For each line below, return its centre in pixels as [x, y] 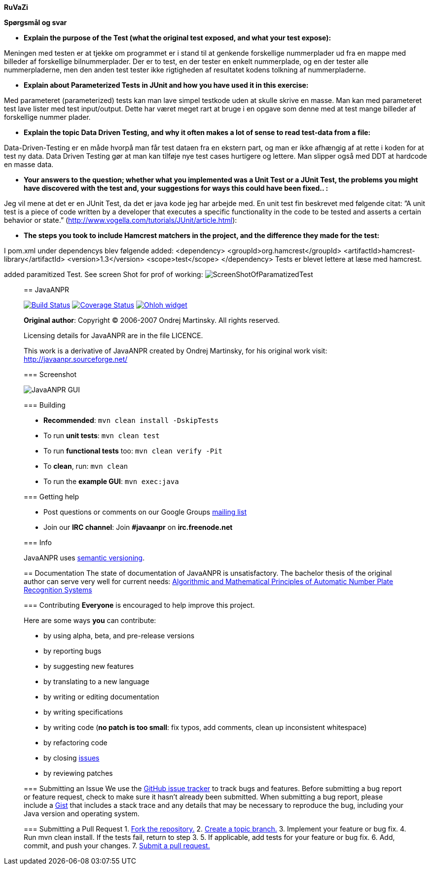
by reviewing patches [78, 773]
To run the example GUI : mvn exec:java [111, 481]
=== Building [45, 405]
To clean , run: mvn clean [86, 466]
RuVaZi [16, 7]
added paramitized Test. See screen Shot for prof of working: [104, 274]
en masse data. [29, 164]
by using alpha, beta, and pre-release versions [119, 636]
